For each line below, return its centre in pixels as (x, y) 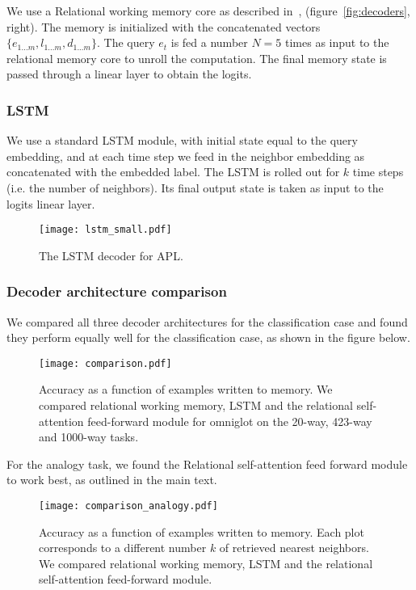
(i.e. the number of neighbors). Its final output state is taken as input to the (195, 187)
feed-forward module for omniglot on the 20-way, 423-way (230, 421)
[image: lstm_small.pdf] (105, 230)
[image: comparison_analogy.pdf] (128, 506)
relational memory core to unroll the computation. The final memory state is (197, 58)
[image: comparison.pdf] (105, 363)
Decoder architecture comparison (117, 291)
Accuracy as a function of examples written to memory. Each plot (202, 531)
